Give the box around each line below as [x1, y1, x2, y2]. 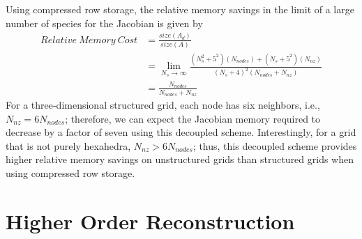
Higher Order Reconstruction [6, 206, 295, 235]
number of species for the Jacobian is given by [6, 15, 203, 30]
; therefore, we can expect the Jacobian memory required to [65, 111, 321, 125]
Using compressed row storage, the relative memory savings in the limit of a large [6, 2, 354, 16]
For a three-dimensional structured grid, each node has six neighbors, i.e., [6, 97, 320, 111]
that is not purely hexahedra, [6, 138, 131, 153]
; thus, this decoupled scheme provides [193, 138, 357, 153]
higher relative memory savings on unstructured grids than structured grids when [6, 152, 354, 167]
